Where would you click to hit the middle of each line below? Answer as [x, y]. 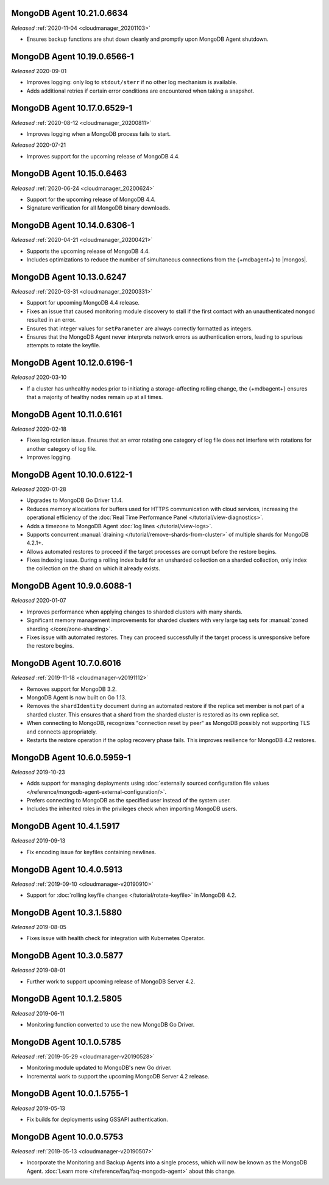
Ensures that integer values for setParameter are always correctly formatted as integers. [140, 328]
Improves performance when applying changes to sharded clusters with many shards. [135, 612]
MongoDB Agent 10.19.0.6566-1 [73, 56]
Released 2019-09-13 [38, 841]
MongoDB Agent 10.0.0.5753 [67, 1137]
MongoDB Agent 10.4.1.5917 [65, 826]
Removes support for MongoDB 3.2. [72, 689]
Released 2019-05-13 [38, 1108]
